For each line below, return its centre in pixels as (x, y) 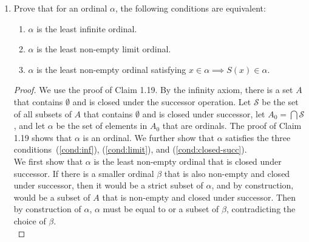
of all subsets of (42, 113)
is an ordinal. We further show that (149, 137)
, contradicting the (261, 209)
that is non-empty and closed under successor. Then (199, 197)
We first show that (48, 161)
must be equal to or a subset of (161, 209)
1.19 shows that (43, 137)
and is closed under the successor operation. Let (162, 101)
